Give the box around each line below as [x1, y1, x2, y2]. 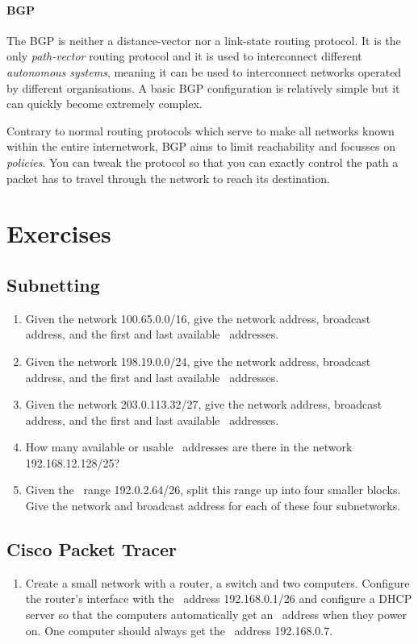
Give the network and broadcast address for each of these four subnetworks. [25, 497, 401, 514]
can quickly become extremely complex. [6, 95, 203, 112]
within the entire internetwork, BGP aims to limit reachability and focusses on [6, 138, 396, 155]
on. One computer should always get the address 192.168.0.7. [25, 621, 333, 638]
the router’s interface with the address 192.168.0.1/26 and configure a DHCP [25, 590, 412, 607]
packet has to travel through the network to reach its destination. [6, 169, 330, 186]
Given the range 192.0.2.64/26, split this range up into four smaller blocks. [25, 481, 401, 498]
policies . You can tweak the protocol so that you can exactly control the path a [6, 153, 399, 170]
